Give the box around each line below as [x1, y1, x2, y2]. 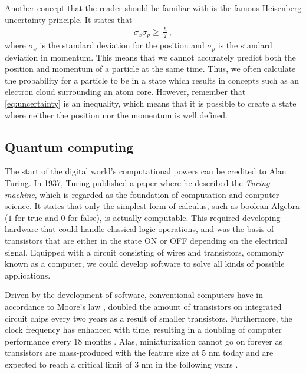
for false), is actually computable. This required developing [68, 211, 281, 223]
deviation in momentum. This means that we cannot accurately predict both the [5, 51, 296, 63]
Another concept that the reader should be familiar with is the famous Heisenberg [5, 2, 302, 14]
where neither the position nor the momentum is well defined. [5, 108, 228, 121]
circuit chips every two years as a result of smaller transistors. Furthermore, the [5, 312, 292, 324]
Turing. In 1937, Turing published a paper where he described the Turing [5, 177, 270, 188]
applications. [5, 269, 51, 281]
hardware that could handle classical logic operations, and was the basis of [5, 223, 274, 235]
